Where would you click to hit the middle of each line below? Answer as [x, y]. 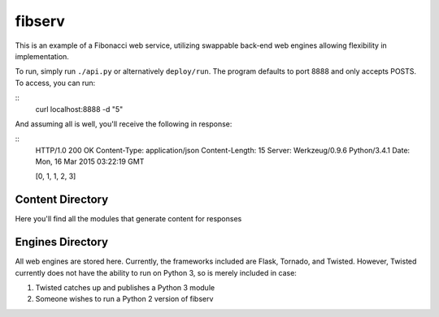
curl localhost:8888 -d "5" [79, 109]
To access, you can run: [55, 83]
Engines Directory [62, 242]
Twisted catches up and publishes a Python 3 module [125, 288]
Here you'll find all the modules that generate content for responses [128, 219]
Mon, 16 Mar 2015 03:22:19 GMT [90, 161]
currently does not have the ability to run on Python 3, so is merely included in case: [156, 272]
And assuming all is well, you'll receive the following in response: [124, 124]
